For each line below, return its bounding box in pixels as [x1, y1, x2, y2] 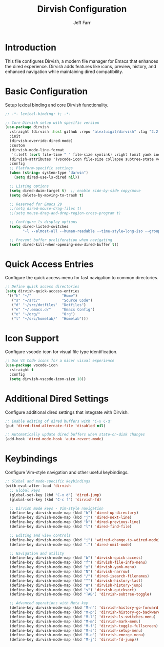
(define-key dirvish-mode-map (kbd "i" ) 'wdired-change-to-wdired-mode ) [9, 537, 161, 542]
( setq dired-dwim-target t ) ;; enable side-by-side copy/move [9, 188, 141, 193]
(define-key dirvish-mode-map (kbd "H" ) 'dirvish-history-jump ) [9, 583, 143, 588]
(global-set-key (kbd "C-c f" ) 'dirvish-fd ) [9, 497, 102, 502]
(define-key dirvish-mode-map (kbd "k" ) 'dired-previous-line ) [9, 520, 141, 525]
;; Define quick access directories [5, 284, 80, 289]
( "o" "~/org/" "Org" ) [11, 312, 76, 316]
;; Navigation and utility [9, 551, 64, 556]
